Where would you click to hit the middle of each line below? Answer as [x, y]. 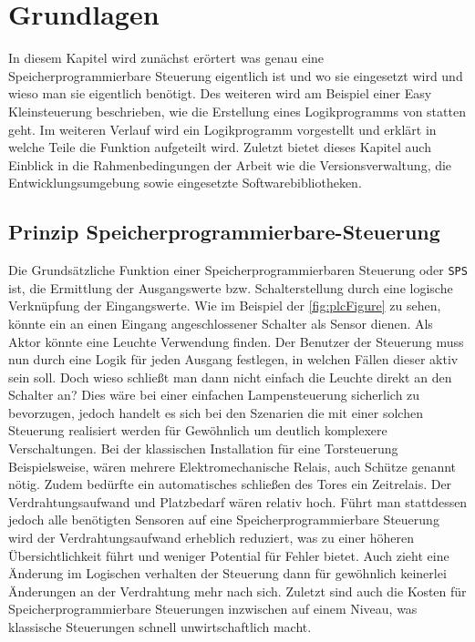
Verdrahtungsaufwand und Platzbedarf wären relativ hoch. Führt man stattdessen [238, 501]
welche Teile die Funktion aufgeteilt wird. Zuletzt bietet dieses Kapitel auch [220, 147]
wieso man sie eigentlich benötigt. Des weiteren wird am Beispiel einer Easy [220, 93]
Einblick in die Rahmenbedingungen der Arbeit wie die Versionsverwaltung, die [230, 164]
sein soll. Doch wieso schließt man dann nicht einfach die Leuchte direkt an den [230, 377]
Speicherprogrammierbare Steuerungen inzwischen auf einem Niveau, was [213, 609]
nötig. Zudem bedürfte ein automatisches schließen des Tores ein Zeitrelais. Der [230, 484]
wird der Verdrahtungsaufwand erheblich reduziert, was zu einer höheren [212, 538]
